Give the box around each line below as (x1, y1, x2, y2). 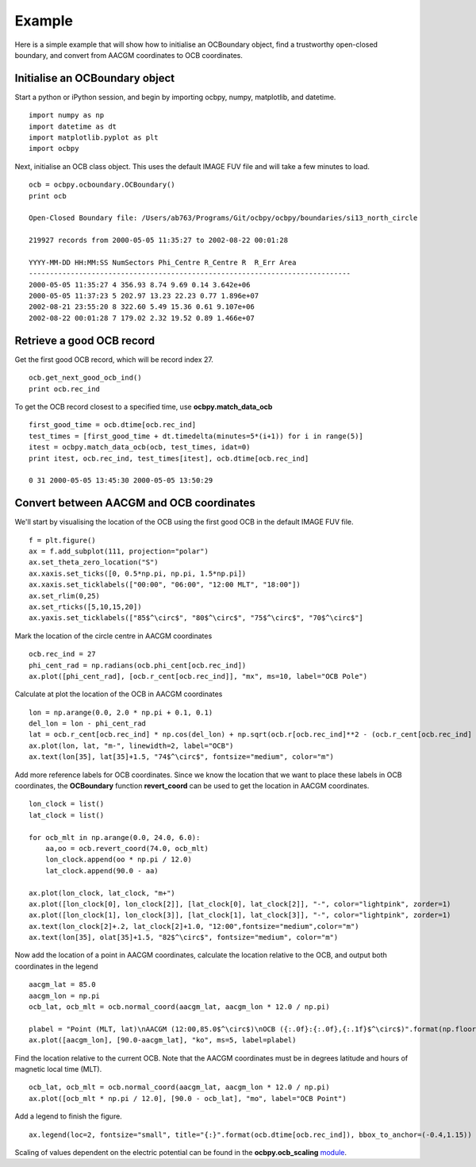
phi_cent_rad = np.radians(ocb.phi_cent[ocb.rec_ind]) (29, 661, 247, 670)
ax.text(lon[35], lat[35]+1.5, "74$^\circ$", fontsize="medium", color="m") (29, 753, 335, 761)
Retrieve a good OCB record (14, 333, 155, 347)
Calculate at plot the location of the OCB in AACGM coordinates (14, 689, 223, 699)
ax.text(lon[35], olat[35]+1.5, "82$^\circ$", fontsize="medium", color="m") (29, 933, 339, 942)
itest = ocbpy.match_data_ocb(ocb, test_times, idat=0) (29, 443, 251, 452)
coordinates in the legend (14, 961, 98, 971)
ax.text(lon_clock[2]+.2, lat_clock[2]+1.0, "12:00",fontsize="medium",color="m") (29, 922, 359, 930)
